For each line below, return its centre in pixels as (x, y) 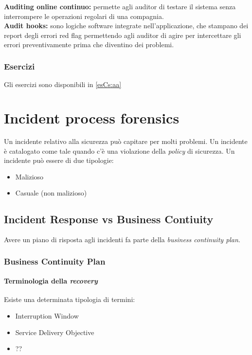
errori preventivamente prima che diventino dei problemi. (89, 44)
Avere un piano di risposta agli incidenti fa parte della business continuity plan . (122, 240)
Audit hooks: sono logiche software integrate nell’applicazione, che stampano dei (126, 26)
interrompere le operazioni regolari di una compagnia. (84, 16)
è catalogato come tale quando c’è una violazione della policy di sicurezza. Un (119, 151)
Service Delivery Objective (55, 332)
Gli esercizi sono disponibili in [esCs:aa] (63, 84)
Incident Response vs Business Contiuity (109, 219)
